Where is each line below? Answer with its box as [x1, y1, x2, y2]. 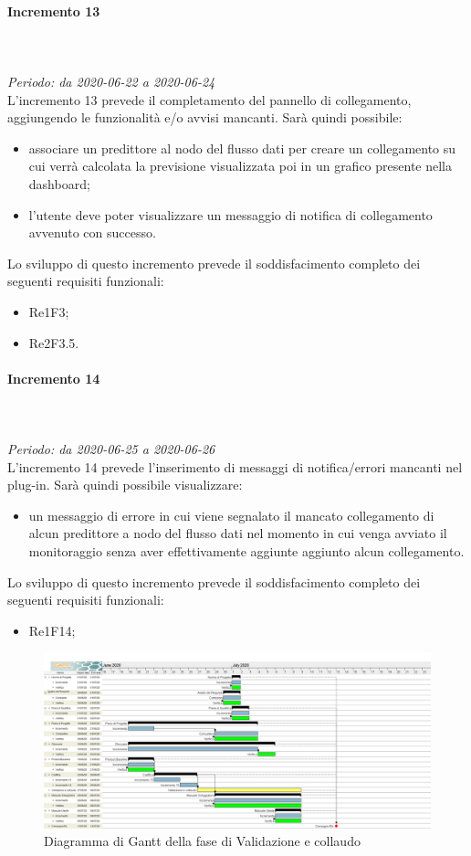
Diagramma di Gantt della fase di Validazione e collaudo [44, 831, 361, 851]
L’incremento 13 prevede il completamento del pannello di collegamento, [7, 90, 412, 109]
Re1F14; [28, 620, 76, 639]
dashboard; [28, 174, 90, 193]
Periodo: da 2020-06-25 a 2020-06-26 [7, 439, 215, 459]
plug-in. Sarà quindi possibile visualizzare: [7, 475, 243, 494]
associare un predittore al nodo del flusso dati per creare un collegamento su [28, 138, 456, 157]
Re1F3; [28, 301, 69, 321]
